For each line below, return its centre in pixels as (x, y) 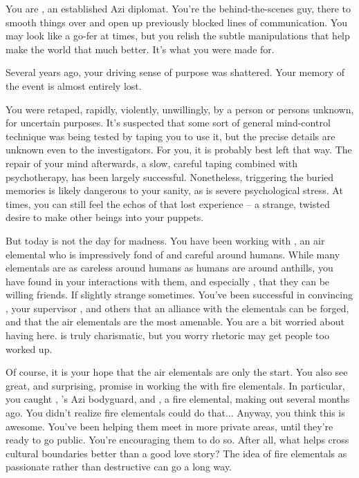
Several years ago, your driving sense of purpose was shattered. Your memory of (175, 72)
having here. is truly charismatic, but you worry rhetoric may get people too (167, 335)
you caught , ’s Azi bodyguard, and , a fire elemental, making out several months (178, 399)
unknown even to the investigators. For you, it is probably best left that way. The (179, 150)
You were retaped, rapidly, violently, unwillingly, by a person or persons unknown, (180, 109)
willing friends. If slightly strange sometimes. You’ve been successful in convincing (179, 295)
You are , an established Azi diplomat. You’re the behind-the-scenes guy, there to (178, 8)
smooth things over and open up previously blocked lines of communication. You (176, 22)
